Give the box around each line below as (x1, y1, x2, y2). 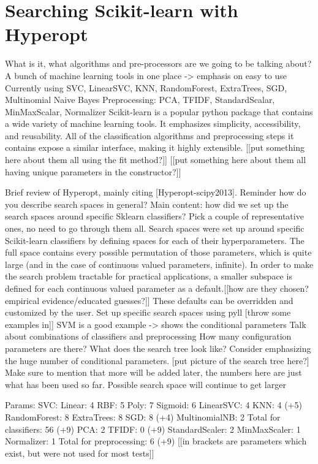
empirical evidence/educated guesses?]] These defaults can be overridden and (5, 294, 293, 306)
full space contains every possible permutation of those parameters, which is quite (5, 246, 312, 259)
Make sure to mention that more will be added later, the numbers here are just (5, 366, 302, 379)
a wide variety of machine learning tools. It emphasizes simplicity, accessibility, (5, 117, 301, 130)
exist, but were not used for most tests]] (5, 446, 154, 459)
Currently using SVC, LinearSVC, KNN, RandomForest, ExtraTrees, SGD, (5, 81, 287, 94)
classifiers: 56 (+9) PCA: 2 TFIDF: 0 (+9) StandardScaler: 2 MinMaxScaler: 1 (5, 422, 301, 435)
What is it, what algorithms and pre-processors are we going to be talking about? (5, 57, 312, 70)
